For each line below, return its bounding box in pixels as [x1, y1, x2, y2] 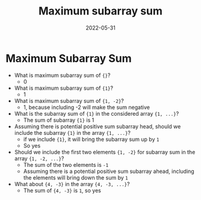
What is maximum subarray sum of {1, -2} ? [14, 97, 125, 104]
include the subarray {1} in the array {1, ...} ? [14, 129, 131, 136]
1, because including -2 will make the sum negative [23, 104, 150, 111]
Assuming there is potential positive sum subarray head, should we [14, 122, 181, 130]
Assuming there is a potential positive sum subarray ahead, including [23, 167, 195, 175]
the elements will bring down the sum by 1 [23, 173, 128, 181]
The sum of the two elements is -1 [23, 161, 109, 168]
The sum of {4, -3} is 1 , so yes [23, 187, 102, 194]
